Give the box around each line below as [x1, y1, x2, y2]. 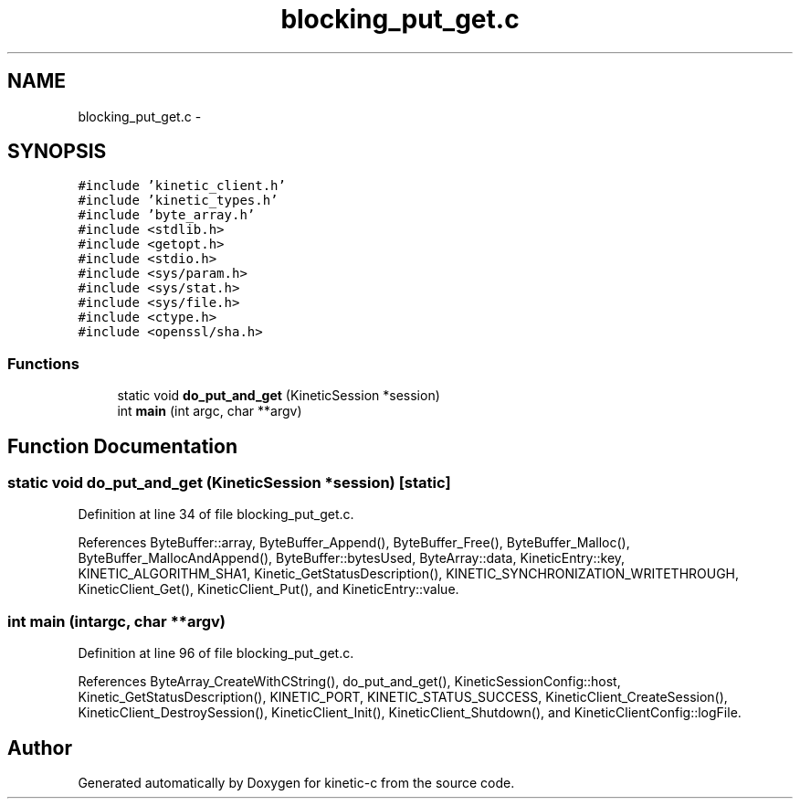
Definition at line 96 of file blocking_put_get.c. [78, 645, 354, 662]
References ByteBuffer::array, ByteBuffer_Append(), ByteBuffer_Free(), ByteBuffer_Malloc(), [78, 535, 630, 551]
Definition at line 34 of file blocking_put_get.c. [78, 506, 354, 523]
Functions [7, 354, 79, 373]
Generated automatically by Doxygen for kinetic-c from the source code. [78, 775, 515, 790]
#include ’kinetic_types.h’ [78, 193, 279, 208]
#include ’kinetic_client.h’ [78, 178, 286, 194]
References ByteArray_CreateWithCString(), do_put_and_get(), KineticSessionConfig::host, [78, 673, 621, 690]
